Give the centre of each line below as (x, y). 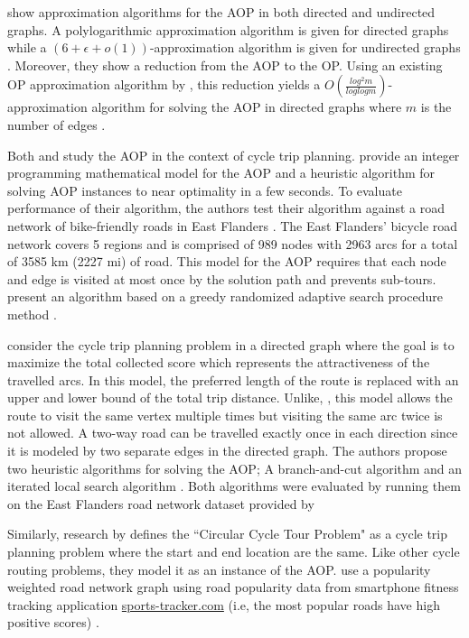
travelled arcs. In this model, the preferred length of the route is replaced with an (233, 379)
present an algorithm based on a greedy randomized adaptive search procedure (225, 296)
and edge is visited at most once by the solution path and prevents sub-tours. (222, 278)
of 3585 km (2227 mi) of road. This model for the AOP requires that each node (227, 261)
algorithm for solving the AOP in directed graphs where (247, 107)
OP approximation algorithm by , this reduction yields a (164, 84)
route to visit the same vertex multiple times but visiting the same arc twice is (225, 415)
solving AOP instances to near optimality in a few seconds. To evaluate (205, 190)
